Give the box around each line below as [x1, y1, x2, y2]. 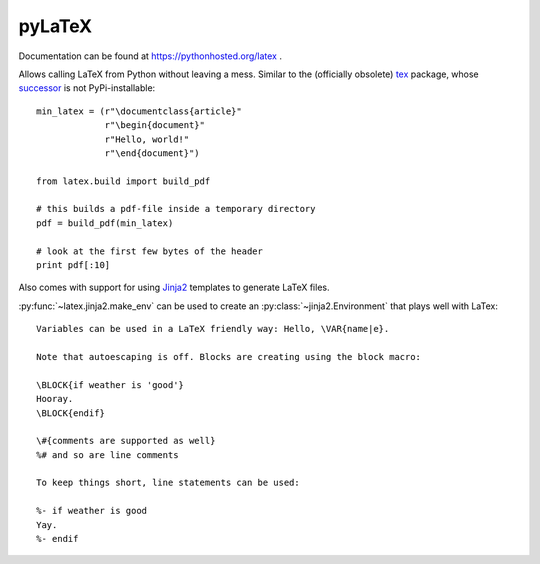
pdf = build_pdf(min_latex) [36, 217, 174, 229]
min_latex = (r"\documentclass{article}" [36, 105, 242, 117]
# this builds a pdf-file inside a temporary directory [36, 203, 316, 215]
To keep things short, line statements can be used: [36, 477, 300, 489]
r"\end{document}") [104, 147, 200, 159]
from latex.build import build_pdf [36, 175, 211, 187]
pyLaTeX [18, 15, 93, 37]
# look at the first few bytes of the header [36, 245, 264, 257]
